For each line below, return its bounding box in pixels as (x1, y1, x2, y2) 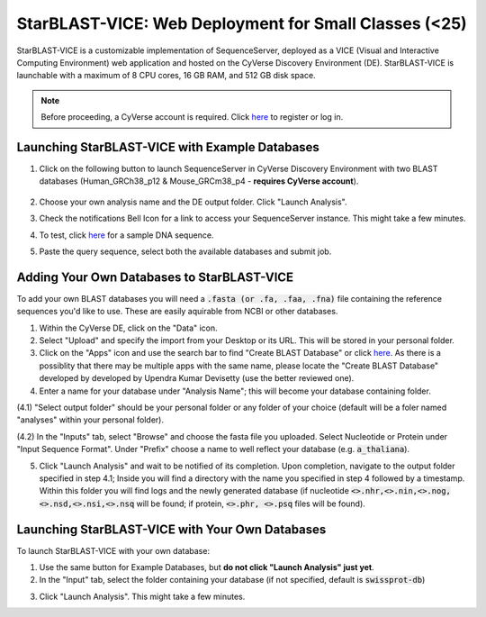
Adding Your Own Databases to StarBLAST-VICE (16, 269, 294, 285)
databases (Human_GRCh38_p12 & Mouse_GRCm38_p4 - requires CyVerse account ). (39, 176, 359, 186)
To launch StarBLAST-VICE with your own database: (16, 545, 211, 556)
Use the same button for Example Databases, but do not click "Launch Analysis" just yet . (39, 562, 374, 573)
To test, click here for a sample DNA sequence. (39, 230, 214, 240)
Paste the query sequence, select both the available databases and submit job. (39, 246, 332, 257)
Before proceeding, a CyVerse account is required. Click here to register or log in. (40, 112, 344, 122)
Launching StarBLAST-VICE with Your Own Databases (16, 522, 327, 537)
